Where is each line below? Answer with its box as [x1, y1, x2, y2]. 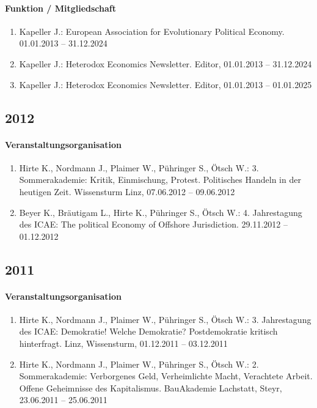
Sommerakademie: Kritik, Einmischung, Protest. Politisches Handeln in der [19, 173, 301, 186]
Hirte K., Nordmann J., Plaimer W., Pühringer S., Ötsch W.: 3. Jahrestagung [19, 313, 312, 325]
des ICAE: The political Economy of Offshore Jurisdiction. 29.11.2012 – [19, 218, 288, 231]
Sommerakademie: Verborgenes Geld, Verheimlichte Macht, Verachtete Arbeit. [19, 369, 313, 382]
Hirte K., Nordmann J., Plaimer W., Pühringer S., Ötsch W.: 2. [19, 357, 259, 370]
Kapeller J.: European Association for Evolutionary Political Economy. [19, 24, 285, 37]
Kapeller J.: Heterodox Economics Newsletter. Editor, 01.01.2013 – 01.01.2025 [19, 78, 312, 91]
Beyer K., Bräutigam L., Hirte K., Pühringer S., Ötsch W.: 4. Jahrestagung [19, 206, 302, 218]
